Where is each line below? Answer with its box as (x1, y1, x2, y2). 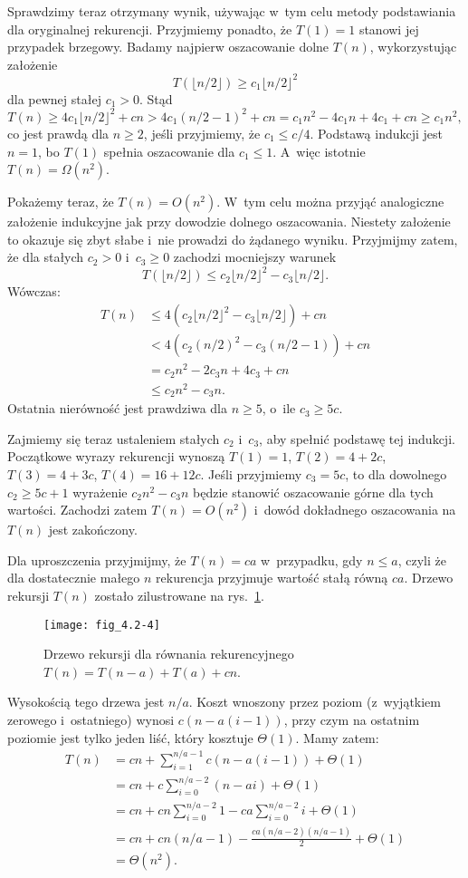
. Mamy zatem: (295, 728, 379, 747)
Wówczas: (7, 282, 61, 301)
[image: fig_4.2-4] (43, 618, 160, 632)
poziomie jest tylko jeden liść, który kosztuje (7, 728, 253, 747)
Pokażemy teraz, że (7, 192, 114, 211)
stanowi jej (358, 19, 419, 38)
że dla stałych (7, 247, 84, 266)
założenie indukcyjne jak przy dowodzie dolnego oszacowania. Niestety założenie (7, 212, 451, 231)
